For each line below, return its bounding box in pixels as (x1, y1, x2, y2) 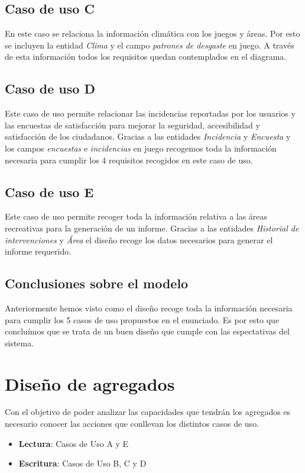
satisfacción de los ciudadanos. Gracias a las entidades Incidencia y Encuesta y (5, 130, 291, 143)
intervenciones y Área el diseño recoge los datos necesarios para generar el (5, 233, 273, 246)
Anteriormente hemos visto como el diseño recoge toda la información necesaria (5, 301, 293, 314)
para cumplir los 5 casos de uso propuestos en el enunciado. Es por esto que (5, 313, 280, 326)
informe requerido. (5, 245, 72, 258)
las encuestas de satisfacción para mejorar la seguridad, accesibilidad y (5, 118, 260, 131)
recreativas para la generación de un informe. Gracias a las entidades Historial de (5, 221, 299, 234)
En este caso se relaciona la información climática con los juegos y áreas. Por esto (5, 27, 300, 40)
